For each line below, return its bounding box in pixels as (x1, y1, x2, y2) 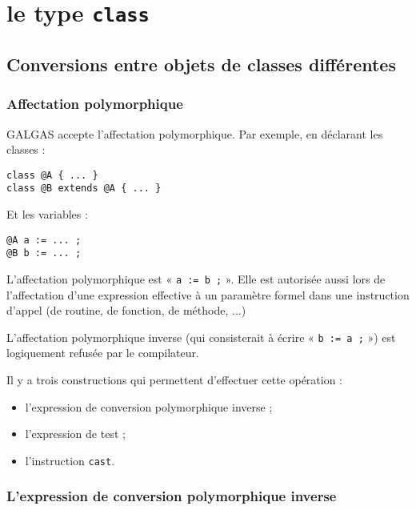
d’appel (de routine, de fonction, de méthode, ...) (6, 302, 246, 319)
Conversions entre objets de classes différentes (6, 51, 396, 76)
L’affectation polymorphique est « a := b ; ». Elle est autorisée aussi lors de (6, 270, 386, 287)
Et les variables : (6, 206, 88, 222)
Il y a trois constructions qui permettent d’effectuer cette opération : (6, 371, 343, 388)
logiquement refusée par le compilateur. (6, 344, 199, 361)
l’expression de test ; (25, 425, 126, 442)
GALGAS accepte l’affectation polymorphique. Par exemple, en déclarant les (6, 125, 383, 142)
